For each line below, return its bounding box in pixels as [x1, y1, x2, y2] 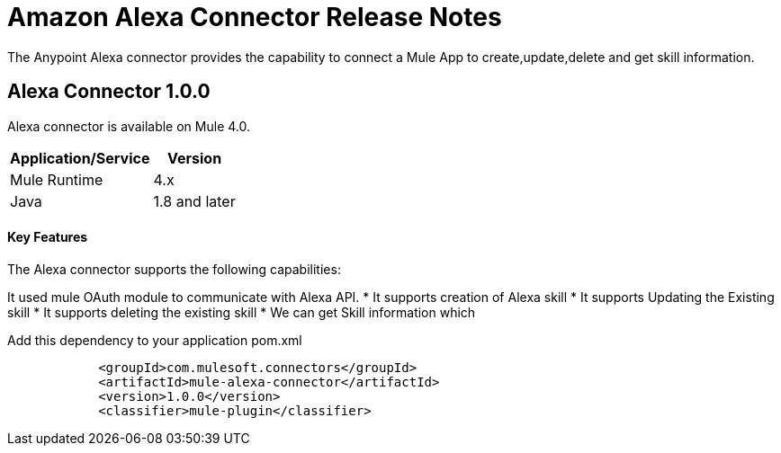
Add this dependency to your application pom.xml [7, 332, 302, 348]
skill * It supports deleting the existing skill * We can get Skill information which [7, 304, 476, 320]
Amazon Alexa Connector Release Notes [7, 2, 502, 32]
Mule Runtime [10, 170, 103, 189]
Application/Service [10, 148, 150, 167]
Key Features [7, 229, 88, 245]
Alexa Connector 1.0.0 [7, 80, 211, 103]
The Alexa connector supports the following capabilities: [7, 261, 341, 277]
